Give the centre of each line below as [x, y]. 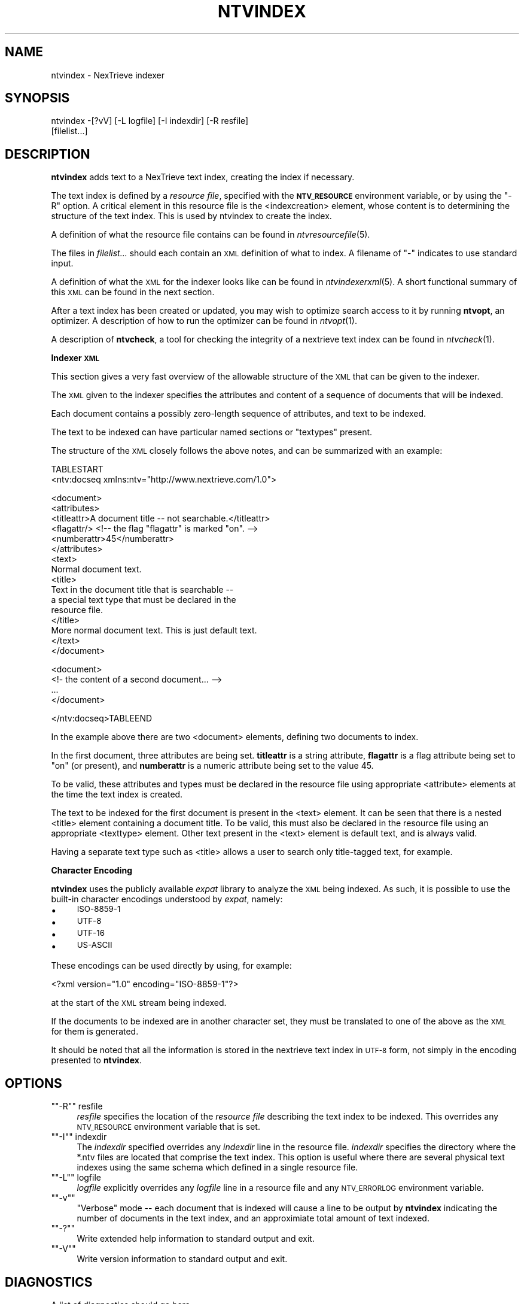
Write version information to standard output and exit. [182, 1259]
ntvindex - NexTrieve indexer [108, 75]
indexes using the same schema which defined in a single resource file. [217, 1167]
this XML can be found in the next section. [133, 292]
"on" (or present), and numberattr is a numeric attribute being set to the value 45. [212, 766]
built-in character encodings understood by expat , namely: [167, 899]
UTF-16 [91, 933]
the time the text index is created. [117, 794]
